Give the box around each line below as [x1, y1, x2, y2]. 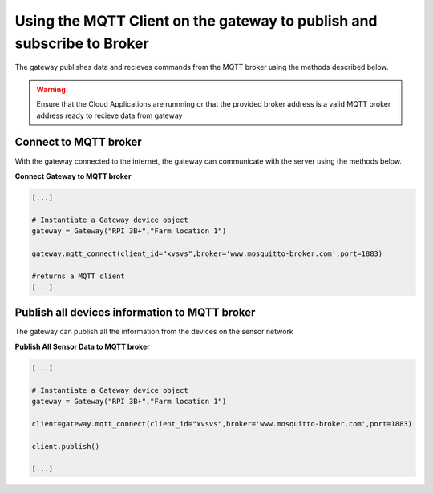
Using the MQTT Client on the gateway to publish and [14, 12, 378, 30]
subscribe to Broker [14, 34, 149, 52]
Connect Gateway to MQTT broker [14, 171, 132, 180]
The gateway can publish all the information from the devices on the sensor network [14, 327, 294, 337]
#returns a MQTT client [31, 271, 126, 281]
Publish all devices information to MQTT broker [14, 305, 256, 320]
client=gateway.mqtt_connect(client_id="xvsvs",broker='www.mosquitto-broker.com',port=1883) [31, 419, 413, 428]
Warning [36, 84, 66, 94]
